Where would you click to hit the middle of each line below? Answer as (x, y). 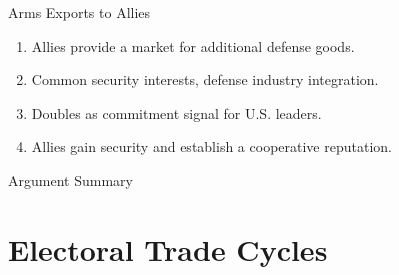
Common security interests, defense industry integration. (205, 79)
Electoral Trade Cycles (168, 248)
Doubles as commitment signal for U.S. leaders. (176, 112)
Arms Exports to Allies (79, 12)
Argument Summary (70, 179)
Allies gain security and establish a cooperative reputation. (211, 146)
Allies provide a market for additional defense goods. (193, 45)
